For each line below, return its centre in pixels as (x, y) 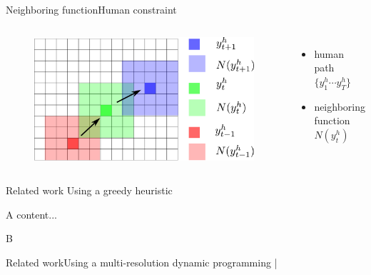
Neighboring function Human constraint (91, 9)
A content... (31, 214)
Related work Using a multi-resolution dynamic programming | (142, 262)
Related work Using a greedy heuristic (89, 190)
